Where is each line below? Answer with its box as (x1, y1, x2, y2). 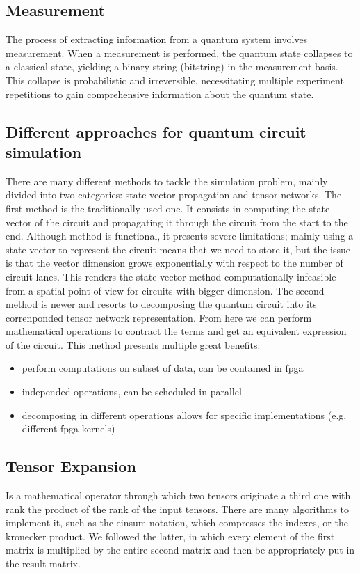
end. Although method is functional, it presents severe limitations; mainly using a (6, 228, 354, 243)
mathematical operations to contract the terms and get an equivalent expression (6, 324, 347, 338)
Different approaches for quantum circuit (6, 120, 306, 142)
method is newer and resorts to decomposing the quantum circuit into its (6, 297, 317, 311)
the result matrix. (6, 556, 81, 571)
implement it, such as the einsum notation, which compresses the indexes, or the (6, 515, 348, 530)
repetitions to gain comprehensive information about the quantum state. (6, 86, 314, 101)
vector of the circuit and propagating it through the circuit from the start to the (6, 214, 348, 229)
